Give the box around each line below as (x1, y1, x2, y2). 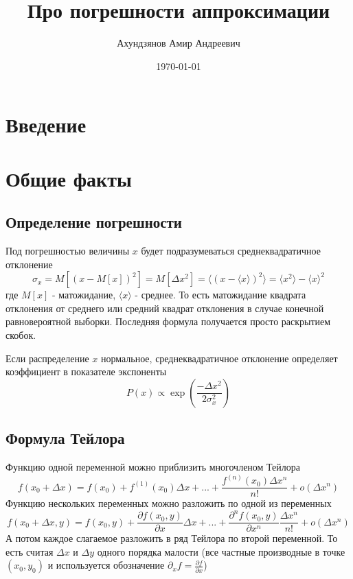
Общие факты (5, 164, 132, 192)
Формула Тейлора (5, 427, 125, 449)
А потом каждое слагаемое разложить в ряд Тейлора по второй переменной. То (5, 531, 338, 545)
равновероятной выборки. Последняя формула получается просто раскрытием (5, 314, 331, 329)
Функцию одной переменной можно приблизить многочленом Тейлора (5, 460, 301, 474)
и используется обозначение (47, 558, 165, 572)
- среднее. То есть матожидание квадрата (135, 287, 306, 302)
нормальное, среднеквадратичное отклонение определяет (100, 351, 338, 365)
